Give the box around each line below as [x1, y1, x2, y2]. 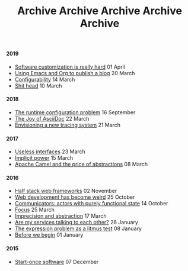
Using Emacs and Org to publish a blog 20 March [14, 69, 135, 76]
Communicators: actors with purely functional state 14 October [14, 200, 168, 207]
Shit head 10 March [14, 82, 62, 89]
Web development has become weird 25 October [14, 193, 135, 201]
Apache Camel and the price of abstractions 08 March [14, 161, 148, 168]
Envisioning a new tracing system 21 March [14, 121, 120, 128]
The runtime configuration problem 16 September [14, 109, 136, 116]
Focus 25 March [14, 206, 55, 214]
